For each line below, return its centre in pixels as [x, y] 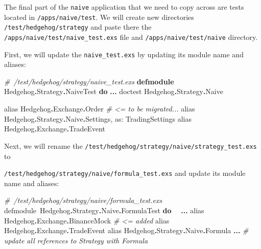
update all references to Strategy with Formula [76, 240]
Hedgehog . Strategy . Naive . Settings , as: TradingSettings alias [98, 118]
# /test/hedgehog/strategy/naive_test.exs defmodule [89, 81]
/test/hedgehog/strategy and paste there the [78, 27]
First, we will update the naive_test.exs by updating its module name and [124, 54]
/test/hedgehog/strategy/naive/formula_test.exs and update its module [125, 173]
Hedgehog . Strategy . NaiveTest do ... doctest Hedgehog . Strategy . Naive [114, 91]
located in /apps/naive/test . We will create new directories [99, 17]
